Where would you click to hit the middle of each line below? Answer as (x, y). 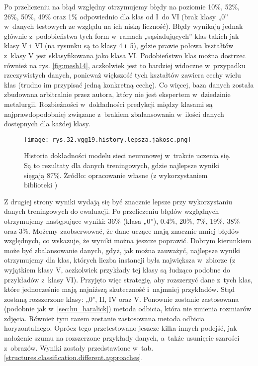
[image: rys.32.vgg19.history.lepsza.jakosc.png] (108, 139)
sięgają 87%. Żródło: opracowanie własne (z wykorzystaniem (116, 175)
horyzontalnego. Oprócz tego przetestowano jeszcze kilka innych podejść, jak (121, 328)
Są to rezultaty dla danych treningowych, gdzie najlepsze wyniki (122, 165)
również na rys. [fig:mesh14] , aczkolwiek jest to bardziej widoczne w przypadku (125, 65)
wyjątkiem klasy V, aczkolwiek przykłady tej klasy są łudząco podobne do (117, 269)
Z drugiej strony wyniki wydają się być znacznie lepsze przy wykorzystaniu (118, 201)
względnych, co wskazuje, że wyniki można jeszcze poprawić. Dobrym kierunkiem (128, 240)
